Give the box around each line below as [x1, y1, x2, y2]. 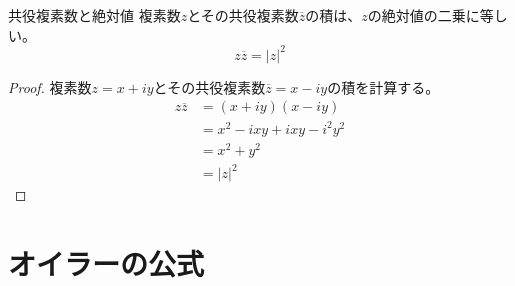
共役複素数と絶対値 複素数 [8, 5, 181, 25]
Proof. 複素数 [8, 76, 92, 97]
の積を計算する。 [327, 76, 440, 97]
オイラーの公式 [8, 243, 205, 284]
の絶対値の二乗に [367, 5, 480, 25]
